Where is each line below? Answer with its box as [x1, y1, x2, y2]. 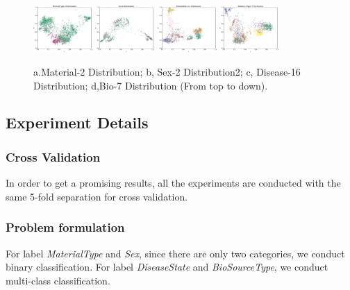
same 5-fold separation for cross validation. [6, 189, 188, 203]
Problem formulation [6, 219, 125, 236]
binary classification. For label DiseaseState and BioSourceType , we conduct [6, 259, 328, 274]
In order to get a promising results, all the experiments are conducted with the [6, 176, 341, 190]
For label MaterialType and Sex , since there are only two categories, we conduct [6, 246, 345, 260]
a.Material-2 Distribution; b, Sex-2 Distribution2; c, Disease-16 [33, 64, 301, 78]
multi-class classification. [6, 273, 110, 287]
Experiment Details [6, 112, 149, 133]
